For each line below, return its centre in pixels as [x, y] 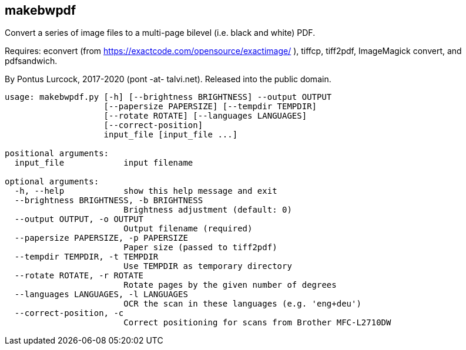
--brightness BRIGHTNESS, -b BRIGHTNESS [109, 201]
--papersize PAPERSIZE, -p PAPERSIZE [101, 238]
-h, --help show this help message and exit [146, 191]
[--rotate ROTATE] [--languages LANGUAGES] [205, 116]
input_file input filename [104, 163]
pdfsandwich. [31, 61]
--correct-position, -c [69, 313]
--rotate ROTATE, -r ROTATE [79, 276]
